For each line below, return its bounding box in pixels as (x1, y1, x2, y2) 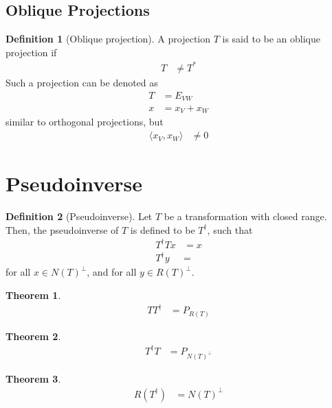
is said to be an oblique (222, 32, 321, 46)
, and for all (87, 265, 137, 279)
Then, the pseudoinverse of (5, 222, 119, 237)
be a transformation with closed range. (164, 209, 327, 224)
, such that (207, 222, 253, 237)
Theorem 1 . (5, 288, 61, 302)
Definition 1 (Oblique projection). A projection (5, 32, 211, 46)
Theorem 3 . (5, 371, 61, 385)
